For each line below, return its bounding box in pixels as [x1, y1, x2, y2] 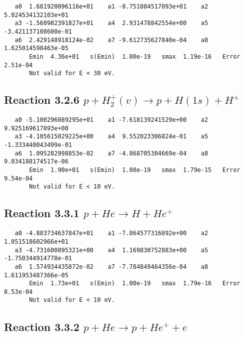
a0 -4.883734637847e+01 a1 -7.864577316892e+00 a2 [14, 230, 208, 237]
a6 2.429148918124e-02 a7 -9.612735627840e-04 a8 [14, 36, 208, 44]
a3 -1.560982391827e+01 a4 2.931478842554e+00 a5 [14, 20, 208, 27]
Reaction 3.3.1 [4, 205, 79, 221]
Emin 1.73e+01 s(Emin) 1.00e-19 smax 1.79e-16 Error [29, 280, 240, 287]
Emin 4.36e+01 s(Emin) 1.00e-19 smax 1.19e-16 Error [29, 53, 240, 60]
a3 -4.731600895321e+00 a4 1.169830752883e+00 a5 [14, 246, 208, 254]
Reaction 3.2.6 [4, 92, 79, 107]
